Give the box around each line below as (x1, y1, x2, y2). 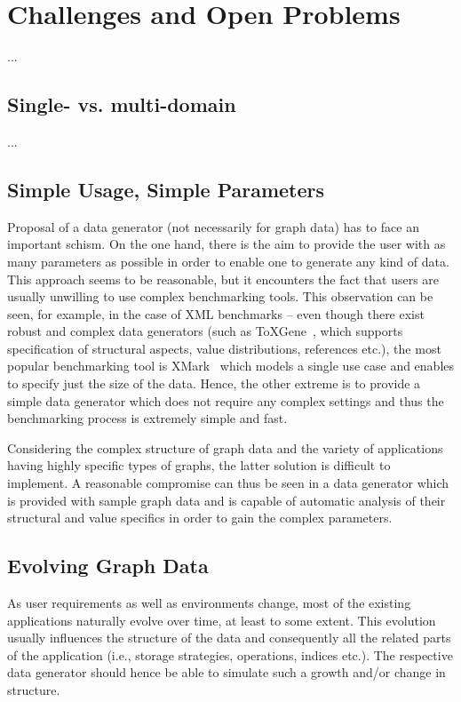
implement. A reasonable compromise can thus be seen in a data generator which (7, 474, 449, 492)
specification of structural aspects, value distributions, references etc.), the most (7, 339, 441, 357)
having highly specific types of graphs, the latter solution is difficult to (7, 456, 391, 475)
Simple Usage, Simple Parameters (7, 175, 325, 203)
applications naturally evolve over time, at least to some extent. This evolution (7, 610, 436, 629)
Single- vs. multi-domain (7, 91, 236, 118)
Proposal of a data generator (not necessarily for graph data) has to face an (7, 217, 419, 235)
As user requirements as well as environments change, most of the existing (7, 594, 411, 612)
